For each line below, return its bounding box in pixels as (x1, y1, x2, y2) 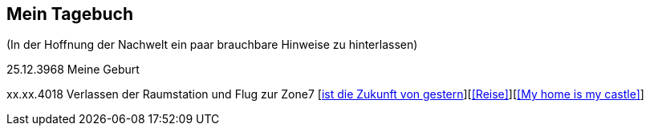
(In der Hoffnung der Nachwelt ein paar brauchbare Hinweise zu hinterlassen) (6, 38, 418, 52)
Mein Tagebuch (6, 4, 134, 24)
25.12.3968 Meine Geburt (6, 62, 140, 77)
